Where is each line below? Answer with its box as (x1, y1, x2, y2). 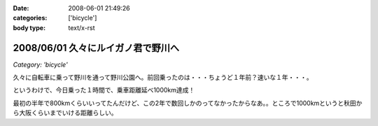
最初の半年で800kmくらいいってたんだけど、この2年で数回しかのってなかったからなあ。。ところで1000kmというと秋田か (13, 99, 363, 107)
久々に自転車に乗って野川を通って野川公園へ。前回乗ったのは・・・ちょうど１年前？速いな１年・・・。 (13, 73, 313, 82)
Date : (13, 4, 29, 12)
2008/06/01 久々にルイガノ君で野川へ (13, 42, 180, 54)
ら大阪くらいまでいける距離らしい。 (13, 108, 118, 117)
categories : (13, 14, 48, 22)
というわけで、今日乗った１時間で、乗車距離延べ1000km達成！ (13, 86, 195, 94)
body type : (13, 23, 45, 31)
